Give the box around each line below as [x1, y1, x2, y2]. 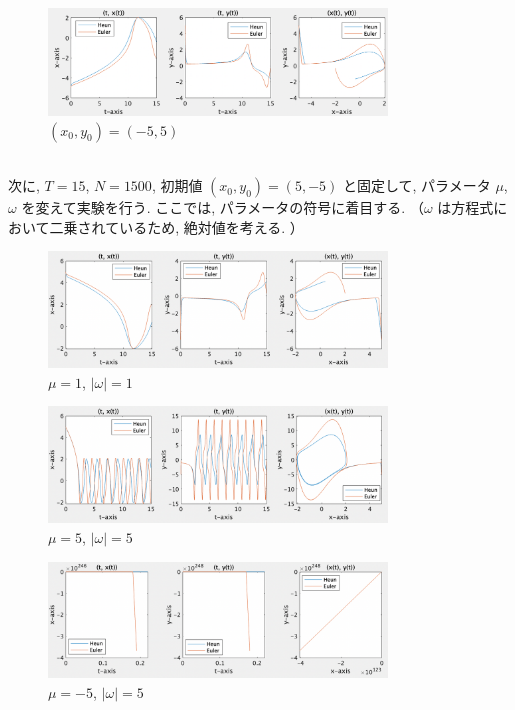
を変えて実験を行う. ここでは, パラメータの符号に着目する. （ [21, 197, 424, 218]
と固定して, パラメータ [342, 175, 491, 196]
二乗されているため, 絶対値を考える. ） [49, 216, 304, 237]
